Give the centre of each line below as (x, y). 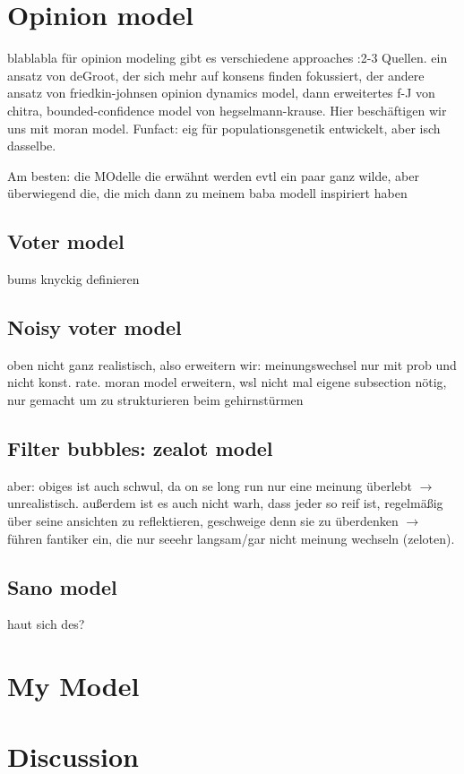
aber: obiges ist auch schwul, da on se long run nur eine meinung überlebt (210, 485)
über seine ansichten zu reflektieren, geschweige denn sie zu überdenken (203, 521)
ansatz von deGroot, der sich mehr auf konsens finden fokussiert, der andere (216, 75)
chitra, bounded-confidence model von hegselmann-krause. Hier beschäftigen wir (227, 110)
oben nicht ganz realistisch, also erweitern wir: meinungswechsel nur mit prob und (232, 364)
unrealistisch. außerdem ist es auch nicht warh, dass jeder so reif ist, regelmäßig (225, 503)
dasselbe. (32, 146)
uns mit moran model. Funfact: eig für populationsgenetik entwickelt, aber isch (224, 128)
